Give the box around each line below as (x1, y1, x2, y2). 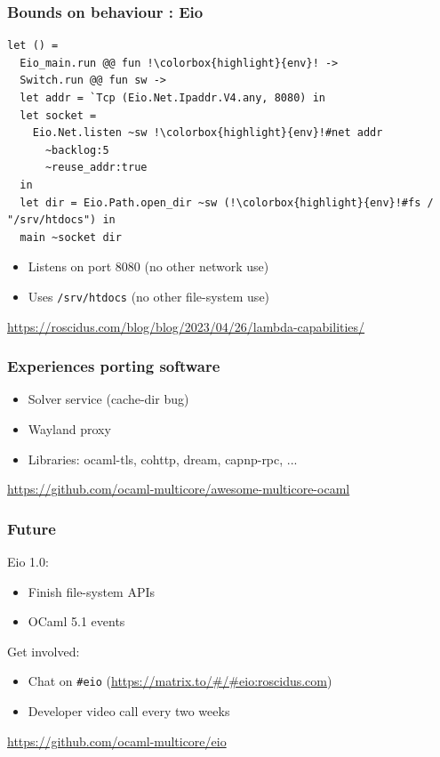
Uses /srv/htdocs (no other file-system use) (28, 286, 270, 305)
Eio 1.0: (7, 552, 49, 570)
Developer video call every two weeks (28, 702, 230, 721)
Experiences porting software (7, 355, 220, 377)
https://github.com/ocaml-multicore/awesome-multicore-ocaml (7, 479, 350, 498)
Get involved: (7, 641, 80, 660)
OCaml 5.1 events (28, 612, 125, 631)
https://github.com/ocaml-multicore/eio (7, 731, 227, 750)
